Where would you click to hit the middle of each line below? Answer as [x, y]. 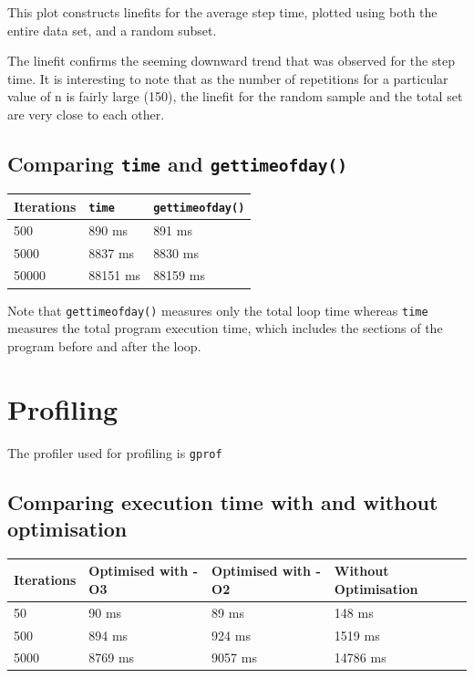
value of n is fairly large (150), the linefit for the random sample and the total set [235, 96]
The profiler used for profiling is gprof [115, 452]
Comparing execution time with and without [223, 501]
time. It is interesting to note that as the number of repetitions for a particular [228, 78]
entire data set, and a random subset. [112, 30]
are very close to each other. [86, 114]
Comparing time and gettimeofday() [178, 163]
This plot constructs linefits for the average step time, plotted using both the [222, 12]
